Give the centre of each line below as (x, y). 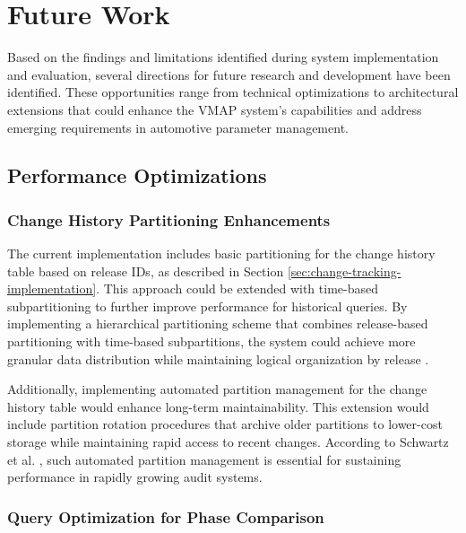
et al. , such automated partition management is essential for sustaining (204, 459)
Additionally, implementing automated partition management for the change (217, 389)
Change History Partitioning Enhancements (169, 219)
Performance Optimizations (137, 175)
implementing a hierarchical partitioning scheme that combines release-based (218, 323)
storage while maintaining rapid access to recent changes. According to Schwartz (228, 442)
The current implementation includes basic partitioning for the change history (221, 253)
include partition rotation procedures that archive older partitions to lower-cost (225, 424)
